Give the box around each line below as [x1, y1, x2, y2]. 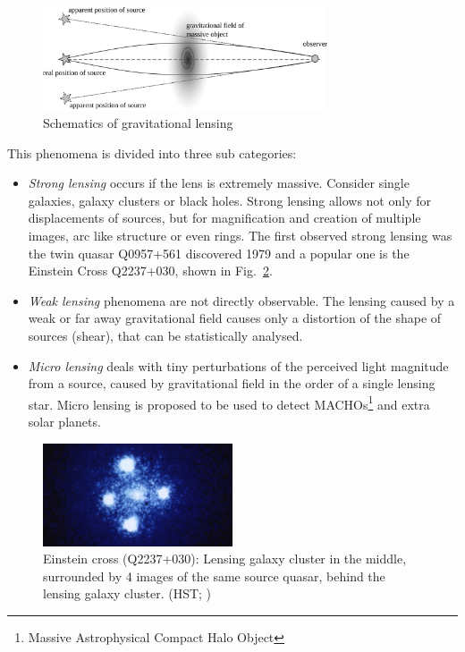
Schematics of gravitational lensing [43, 114, 233, 132]
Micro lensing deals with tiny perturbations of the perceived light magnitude [28, 356, 449, 375]
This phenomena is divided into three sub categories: [7, 143, 297, 162]
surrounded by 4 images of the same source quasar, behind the [43, 566, 385, 585]
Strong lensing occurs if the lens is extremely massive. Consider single [28, 174, 410, 192]
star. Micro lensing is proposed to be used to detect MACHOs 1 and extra [28, 392, 430, 413]
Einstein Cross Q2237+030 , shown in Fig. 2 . [28, 261, 273, 280]
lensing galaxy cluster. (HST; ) [43, 584, 212, 603]
